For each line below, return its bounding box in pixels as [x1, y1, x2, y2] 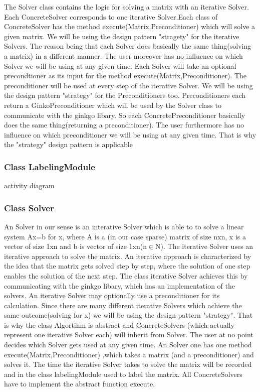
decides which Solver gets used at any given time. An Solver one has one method [4, 339, 252, 350]
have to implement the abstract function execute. [4, 378, 155, 389]
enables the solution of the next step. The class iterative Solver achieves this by [4, 270, 248, 281]
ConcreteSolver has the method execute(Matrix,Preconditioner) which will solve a [4, 21, 255, 32]
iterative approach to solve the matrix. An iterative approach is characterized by [4, 250, 251, 261]
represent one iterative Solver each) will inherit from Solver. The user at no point [4, 329, 253, 340]
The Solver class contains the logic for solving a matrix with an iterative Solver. [4, 2, 249, 12]
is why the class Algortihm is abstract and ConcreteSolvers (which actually [4, 319, 234, 330]
